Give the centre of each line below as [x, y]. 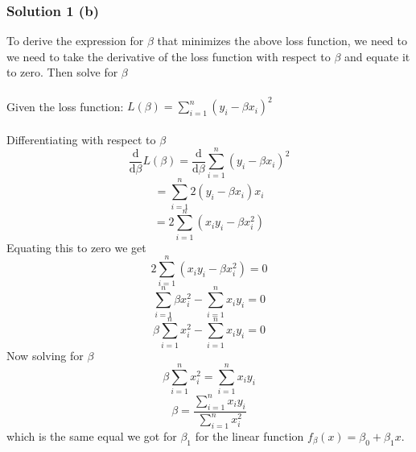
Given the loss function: [65, 106]
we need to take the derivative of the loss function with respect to [169, 56]
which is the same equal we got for [92, 435]
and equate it [377, 56]
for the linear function [249, 435]
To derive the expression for [75, 41]
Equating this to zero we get [76, 247]
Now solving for [45, 355]
